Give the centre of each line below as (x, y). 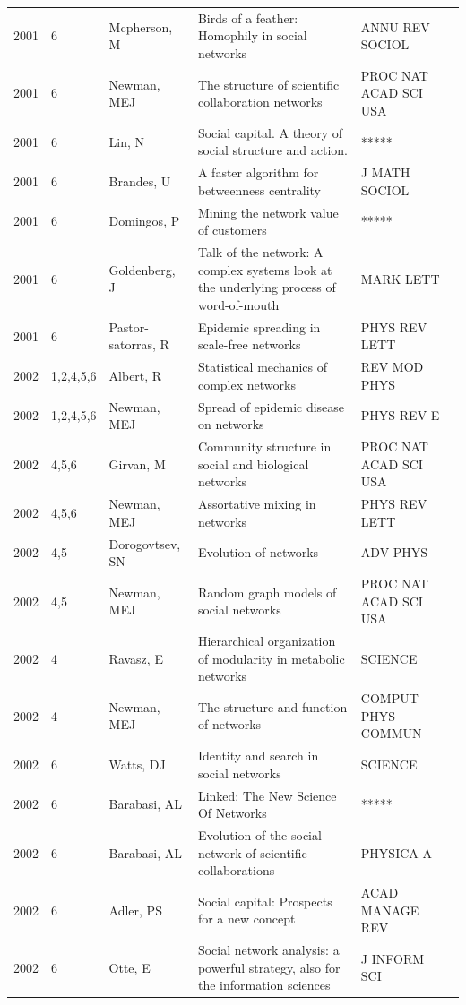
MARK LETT (400, 278)
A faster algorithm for (258, 172)
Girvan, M (137, 464)
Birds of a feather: (248, 17)
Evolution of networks (258, 552)
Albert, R (135, 375)
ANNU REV (395, 26)
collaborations (236, 870)
